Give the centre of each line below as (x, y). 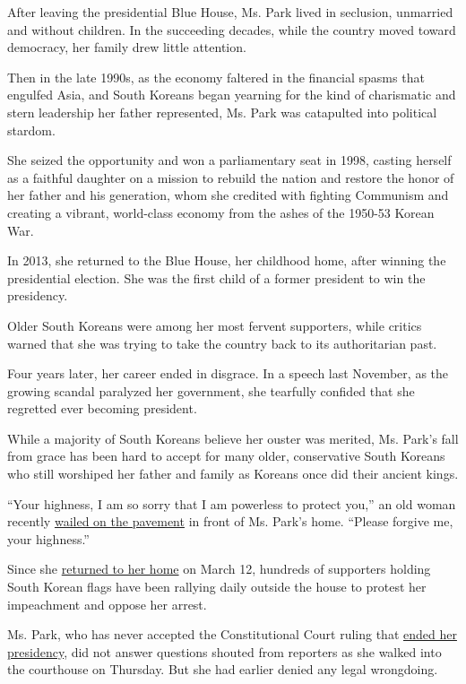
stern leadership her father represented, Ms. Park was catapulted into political (222, 112)
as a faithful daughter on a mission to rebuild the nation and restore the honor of (231, 177)
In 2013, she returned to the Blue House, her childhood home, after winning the (227, 260)
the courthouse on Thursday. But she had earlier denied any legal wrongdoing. (223, 669)
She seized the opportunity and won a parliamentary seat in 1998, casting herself (229, 160)
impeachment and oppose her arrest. (107, 604)
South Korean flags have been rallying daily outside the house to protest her (217, 587)
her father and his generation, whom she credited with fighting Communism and (228, 195)
